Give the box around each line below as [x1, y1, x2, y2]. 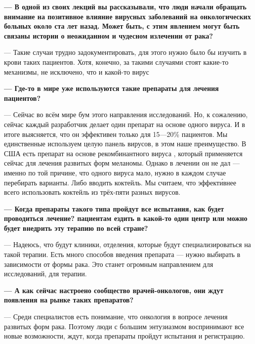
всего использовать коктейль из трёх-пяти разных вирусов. [4, 187, 181, 197]
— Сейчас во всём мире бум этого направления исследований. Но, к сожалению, [4, 109, 248, 120]
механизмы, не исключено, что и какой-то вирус [4, 66, 149, 77]
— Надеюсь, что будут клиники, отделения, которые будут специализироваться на [4, 239, 251, 250]
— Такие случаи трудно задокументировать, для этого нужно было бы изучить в [4, 47, 247, 57]
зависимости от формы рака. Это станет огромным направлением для [4, 258, 213, 269]
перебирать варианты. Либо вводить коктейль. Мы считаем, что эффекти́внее [4, 177, 236, 187]
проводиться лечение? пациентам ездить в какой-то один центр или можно [4, 213, 248, 223]
